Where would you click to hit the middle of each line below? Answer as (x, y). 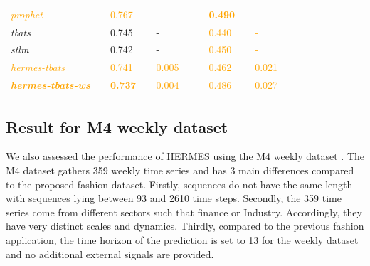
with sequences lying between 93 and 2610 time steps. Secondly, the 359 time (174, 198)
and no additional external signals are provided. (110, 254)
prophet (27, 14)
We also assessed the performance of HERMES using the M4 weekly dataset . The (185, 156)
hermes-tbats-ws (51, 85)
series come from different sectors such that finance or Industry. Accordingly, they (184, 212)
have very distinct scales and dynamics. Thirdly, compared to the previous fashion (185, 226)
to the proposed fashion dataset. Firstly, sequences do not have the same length (179, 184)
